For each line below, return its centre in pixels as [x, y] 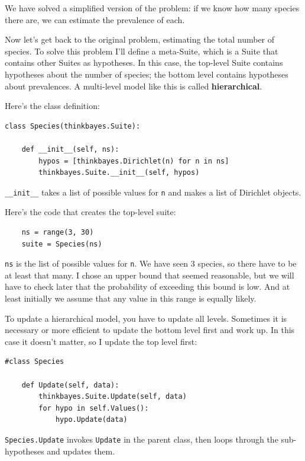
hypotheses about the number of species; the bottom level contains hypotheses [147, 74]
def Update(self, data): [70, 385]
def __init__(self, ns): [70, 149]
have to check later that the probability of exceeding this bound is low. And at [147, 286]
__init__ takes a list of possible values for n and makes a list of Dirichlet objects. [153, 192]
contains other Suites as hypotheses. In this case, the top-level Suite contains [144, 63]
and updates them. [81, 451]
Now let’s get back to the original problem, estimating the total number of [140, 39]
